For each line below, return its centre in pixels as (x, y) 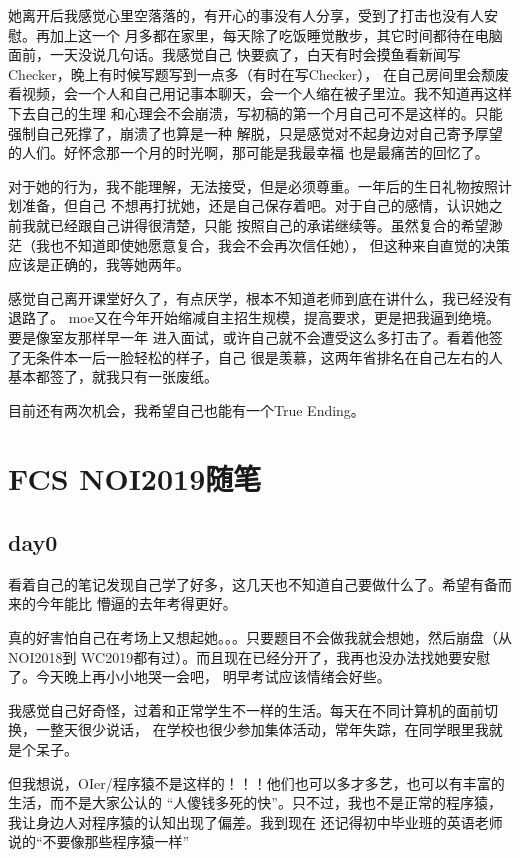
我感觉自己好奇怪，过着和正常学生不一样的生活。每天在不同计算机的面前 (246, 709)
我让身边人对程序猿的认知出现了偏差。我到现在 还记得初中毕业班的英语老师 (255, 821)
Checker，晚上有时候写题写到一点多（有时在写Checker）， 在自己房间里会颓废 (258, 73)
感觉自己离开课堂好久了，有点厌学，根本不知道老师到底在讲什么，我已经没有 (260, 297)
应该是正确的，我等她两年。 (99, 264)
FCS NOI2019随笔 (135, 478)
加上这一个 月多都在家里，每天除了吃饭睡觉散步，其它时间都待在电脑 (276, 34)
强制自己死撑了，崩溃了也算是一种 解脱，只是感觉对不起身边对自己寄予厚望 (255, 132)
